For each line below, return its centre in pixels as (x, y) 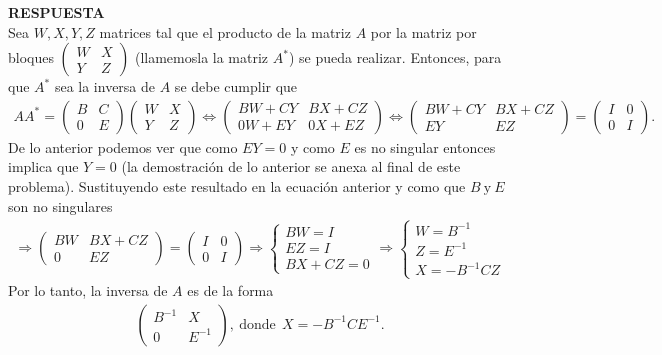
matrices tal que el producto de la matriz (225, 31)
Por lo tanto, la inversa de (88, 290)
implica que (43, 166)
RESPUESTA (56, 12)
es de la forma (230, 290)
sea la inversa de (105, 86)
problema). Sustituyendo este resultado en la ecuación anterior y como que (237, 186)
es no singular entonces (425, 146)
